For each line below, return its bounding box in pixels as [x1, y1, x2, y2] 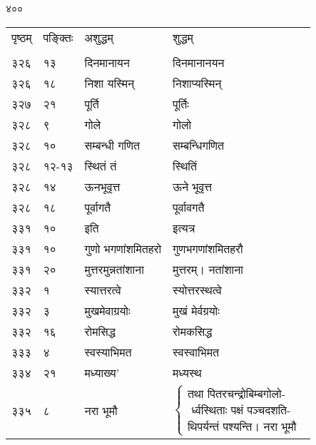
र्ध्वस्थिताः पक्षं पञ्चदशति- [191, 405, 291, 417]
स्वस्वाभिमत [173, 343, 219, 360]
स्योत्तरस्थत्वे [173, 281, 222, 298]
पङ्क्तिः [43, 29, 73, 46]
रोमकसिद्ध [173, 322, 213, 339]
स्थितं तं [84, 157, 117, 174]
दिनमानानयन [173, 53, 225, 71]
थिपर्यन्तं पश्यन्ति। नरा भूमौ [187, 421, 297, 434]
